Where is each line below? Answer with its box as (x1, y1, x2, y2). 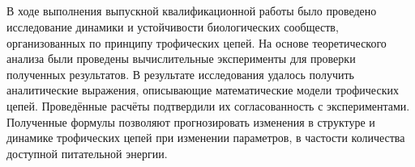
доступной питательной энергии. (6, 144, 168, 161)
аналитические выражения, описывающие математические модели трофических (6, 81, 399, 98)
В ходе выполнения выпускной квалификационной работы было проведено (6, 2, 377, 19)
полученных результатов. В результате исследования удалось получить (6, 65, 354, 82)
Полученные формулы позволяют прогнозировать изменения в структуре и (6, 113, 375, 130)
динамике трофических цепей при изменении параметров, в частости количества (6, 129, 405, 146)
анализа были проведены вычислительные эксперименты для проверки (6, 50, 356, 67)
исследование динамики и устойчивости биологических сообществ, (6, 18, 339, 35)
